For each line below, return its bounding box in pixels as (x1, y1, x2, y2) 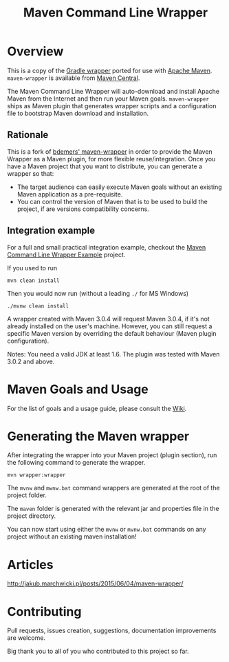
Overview (7, 43, 64, 59)
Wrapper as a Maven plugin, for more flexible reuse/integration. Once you (7, 154, 216, 163)
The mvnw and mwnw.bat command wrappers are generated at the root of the (7, 484, 220, 492)
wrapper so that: (7, 169, 54, 177)
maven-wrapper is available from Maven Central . (7, 74, 140, 82)
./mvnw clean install (7, 302, 69, 310)
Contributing (7, 603, 82, 619)
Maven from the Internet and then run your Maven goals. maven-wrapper (7, 94, 210, 103)
